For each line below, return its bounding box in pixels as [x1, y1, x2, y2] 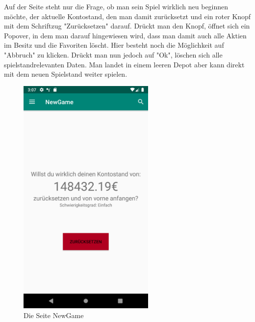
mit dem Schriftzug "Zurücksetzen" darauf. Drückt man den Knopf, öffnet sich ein [4, 21, 250, 31]
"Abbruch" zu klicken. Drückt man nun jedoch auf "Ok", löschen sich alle [4, 49, 223, 59]
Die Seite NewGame [24, 310, 84, 320]
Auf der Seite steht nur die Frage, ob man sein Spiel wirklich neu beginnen [4, 1, 229, 11]
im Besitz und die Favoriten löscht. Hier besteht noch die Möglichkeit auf [4, 40, 224, 50]
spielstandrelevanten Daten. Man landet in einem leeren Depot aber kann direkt [4, 59, 245, 69]
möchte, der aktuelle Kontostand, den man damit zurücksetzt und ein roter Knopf [4, 11, 251, 21]
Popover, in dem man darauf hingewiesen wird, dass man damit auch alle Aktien [4, 30, 247, 40]
